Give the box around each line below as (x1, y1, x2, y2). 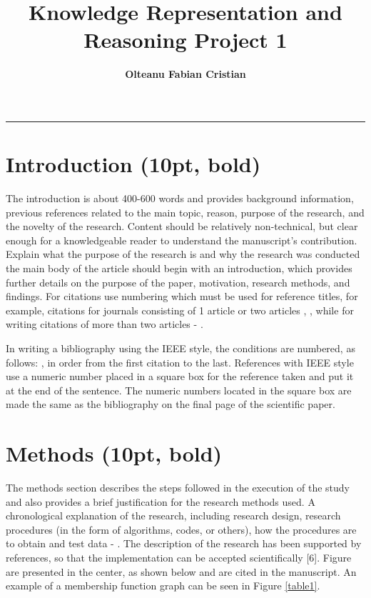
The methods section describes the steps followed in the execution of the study (6, 480, 350, 495)
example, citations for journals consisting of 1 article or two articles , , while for (6, 302, 354, 317)
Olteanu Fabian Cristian (125, 66, 246, 81)
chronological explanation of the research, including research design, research (6, 508, 341, 523)
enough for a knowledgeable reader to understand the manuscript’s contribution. (6, 232, 357, 247)
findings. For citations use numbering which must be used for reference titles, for (6, 289, 358, 304)
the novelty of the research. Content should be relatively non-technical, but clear (6, 219, 358, 234)
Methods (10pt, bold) (6, 439, 223, 468)
